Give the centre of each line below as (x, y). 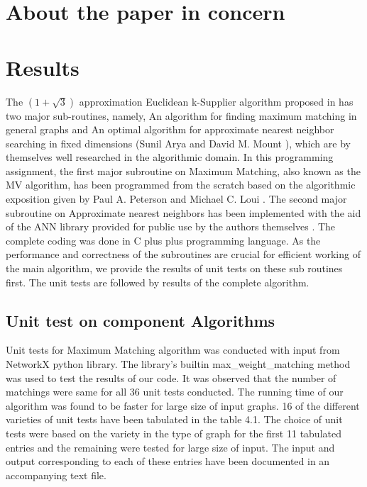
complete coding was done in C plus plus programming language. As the (163, 240)
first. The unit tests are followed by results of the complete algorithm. (158, 282)
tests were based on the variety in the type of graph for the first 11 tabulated (174, 433)
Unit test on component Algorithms (141, 320)
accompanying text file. (56, 475)
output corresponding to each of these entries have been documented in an (168, 461)
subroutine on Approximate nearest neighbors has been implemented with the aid (183, 212)
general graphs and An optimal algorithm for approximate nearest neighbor (170, 129)
